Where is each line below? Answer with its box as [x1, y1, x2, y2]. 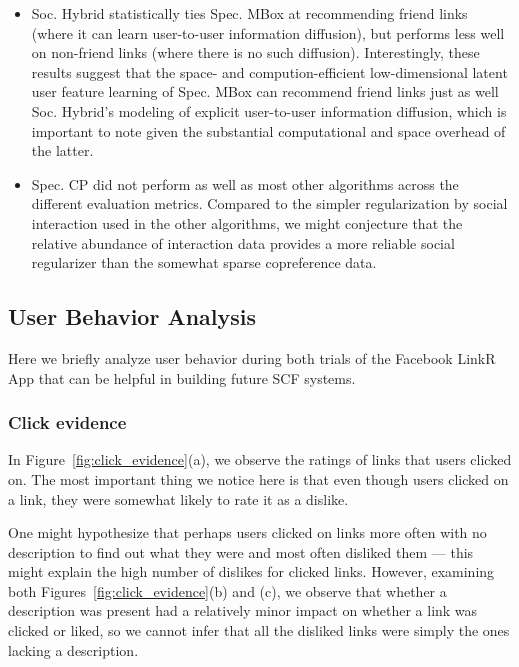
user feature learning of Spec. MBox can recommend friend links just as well [31, 81, 499, 102]
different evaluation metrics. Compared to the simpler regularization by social [31, 193, 508, 214]
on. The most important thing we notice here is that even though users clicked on [8, 468, 509, 489]
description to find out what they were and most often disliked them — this [8, 541, 474, 562]
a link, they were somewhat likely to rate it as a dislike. [8, 488, 349, 509]
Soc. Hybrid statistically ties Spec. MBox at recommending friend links [31, 3, 468, 23]
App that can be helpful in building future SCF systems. [8, 367, 356, 388]
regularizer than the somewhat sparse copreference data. [31, 252, 377, 273]
